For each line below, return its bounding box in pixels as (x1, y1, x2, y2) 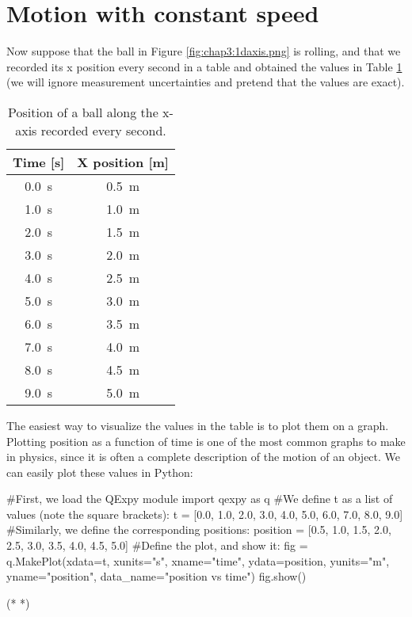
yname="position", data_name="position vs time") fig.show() (6, 568, 307, 585)
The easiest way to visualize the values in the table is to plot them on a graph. (6, 417, 389, 433)
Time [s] (13, 152, 65, 171)
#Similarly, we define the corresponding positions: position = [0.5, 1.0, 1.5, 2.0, (6, 521, 391, 538)
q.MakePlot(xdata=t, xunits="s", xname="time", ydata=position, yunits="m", (6, 552, 390, 569)
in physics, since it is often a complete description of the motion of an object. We (6, 448, 401, 465)
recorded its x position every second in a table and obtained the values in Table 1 (6, 58, 402, 74)
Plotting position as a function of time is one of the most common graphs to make (6, 432, 406, 449)
